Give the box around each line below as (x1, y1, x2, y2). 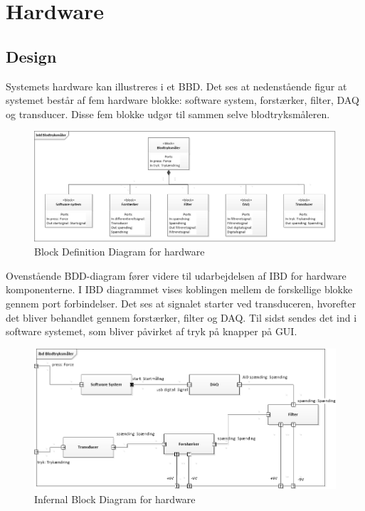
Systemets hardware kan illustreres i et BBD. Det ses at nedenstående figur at (6, 78, 347, 93)
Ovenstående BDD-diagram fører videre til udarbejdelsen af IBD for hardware (6, 268, 347, 283)
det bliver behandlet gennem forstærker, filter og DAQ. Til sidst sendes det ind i (6, 310, 357, 325)
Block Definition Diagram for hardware (34, 244, 205, 259)
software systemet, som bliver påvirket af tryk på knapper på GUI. (6, 324, 297, 339)
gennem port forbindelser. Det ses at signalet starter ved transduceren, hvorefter (6, 296, 356, 310)
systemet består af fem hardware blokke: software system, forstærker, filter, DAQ (6, 93, 359, 107)
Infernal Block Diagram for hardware (34, 491, 196, 506)
